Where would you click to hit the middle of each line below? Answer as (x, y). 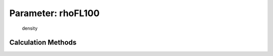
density (30, 28)
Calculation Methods (43, 43)
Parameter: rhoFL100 (54, 13)
